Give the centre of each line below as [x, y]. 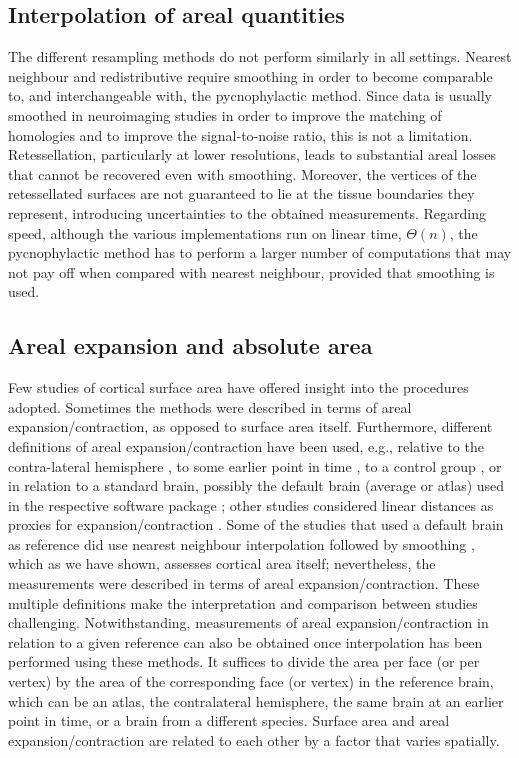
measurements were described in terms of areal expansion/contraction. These [244, 583]
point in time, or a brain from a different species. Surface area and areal [229, 720]
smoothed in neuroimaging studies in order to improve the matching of [225, 114]
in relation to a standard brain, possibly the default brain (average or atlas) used [256, 485]
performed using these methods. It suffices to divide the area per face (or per [244, 661]
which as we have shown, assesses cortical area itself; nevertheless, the [222, 563]
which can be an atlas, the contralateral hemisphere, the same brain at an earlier [256, 700]
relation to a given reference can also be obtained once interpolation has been [245, 641]
